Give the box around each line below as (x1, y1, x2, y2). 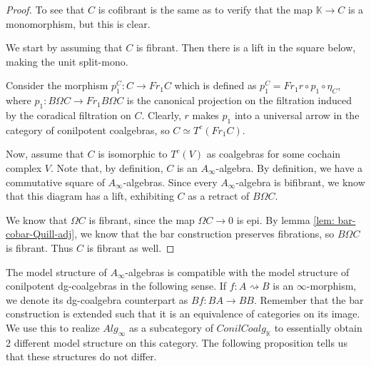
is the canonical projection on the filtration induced (126, 93, 352, 108)
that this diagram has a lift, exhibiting (6, 188, 174, 203)
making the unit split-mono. (6, 54, 128, 68)
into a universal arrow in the (234, 107, 360, 122)
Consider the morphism (6, 78, 108, 93)
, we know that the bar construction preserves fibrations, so (74, 226, 335, 241)
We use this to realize (6, 320, 100, 335)
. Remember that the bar (253, 292, 364, 307)
